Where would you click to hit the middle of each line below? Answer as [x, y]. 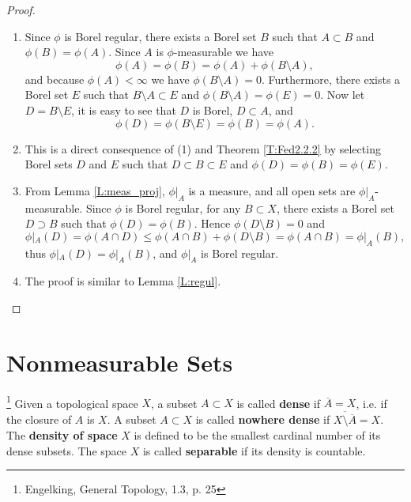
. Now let [343, 94]
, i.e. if [371, 403]
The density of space [62, 434]
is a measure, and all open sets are [272, 190]
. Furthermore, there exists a [331, 79]
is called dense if [279, 403]
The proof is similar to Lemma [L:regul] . [123, 281]
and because [55, 79]
